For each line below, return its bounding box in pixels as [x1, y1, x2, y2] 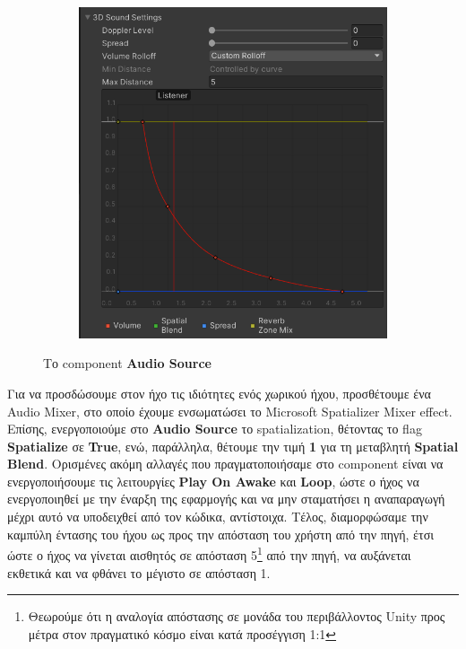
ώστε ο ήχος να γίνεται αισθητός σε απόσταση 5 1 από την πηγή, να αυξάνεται [7, 543, 411, 564]
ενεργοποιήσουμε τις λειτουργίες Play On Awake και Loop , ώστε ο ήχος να [7, 471, 419, 490]
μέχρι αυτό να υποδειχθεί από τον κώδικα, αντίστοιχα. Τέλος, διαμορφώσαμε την [7, 507, 428, 526]
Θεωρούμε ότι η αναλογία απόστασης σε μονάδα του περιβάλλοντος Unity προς [28, 607, 445, 626]
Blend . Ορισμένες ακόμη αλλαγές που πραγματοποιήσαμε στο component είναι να [7, 454, 444, 473]
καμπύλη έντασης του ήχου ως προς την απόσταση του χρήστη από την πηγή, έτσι [7, 524, 434, 543]
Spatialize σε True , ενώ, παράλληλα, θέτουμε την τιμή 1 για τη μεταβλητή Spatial [7, 436, 459, 455]
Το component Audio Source [43, 354, 211, 373]
